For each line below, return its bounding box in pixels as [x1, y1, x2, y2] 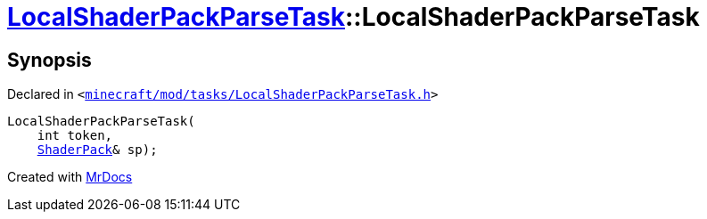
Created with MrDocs [7, 169, 133, 185]
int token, [37, 128, 113, 143]
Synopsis [7, 48, 92, 71]
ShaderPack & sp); [37, 142, 158, 158]
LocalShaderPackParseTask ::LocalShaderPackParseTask [7, 2, 700, 32]
